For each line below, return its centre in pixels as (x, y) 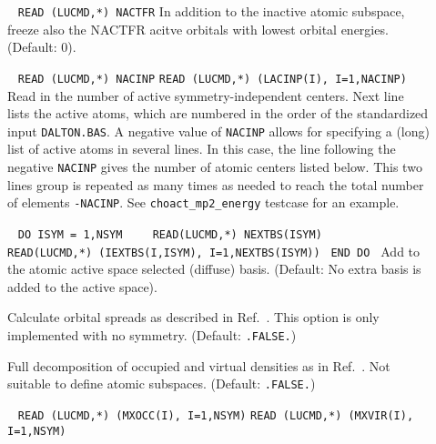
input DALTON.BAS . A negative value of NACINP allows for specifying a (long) (218, 131)
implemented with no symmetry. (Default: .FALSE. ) (152, 334)
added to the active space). (82, 286)
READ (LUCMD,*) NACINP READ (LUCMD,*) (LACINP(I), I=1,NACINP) (212, 79)
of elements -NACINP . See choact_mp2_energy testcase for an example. (203, 202)
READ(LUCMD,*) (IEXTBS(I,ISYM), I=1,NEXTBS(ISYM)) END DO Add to (214, 251)
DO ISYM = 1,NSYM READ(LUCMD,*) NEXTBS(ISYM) (170, 234)
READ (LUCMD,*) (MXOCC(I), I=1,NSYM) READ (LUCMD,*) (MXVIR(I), (216, 415)
